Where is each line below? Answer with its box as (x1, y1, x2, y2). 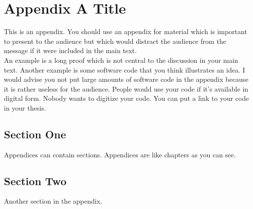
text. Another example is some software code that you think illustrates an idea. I (4, 64, 245, 75)
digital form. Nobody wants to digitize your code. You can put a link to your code (4, 93, 249, 103)
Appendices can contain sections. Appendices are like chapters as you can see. (4, 149, 236, 159)
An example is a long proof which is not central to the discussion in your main (4, 55, 238, 65)
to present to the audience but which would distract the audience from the (4, 36, 226, 46)
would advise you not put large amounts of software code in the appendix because (4, 74, 249, 84)
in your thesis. (4, 102, 46, 113)
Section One (4, 126, 66, 141)
